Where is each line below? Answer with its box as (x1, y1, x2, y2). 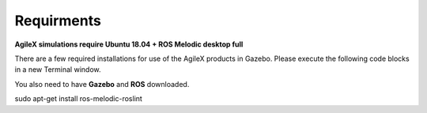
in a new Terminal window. (14, 65, 101, 74)
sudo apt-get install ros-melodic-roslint (14, 94, 142, 104)
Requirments (14, 12, 102, 29)
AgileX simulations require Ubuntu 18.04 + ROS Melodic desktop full (14, 40, 244, 49)
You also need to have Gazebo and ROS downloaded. (14, 79, 190, 89)
